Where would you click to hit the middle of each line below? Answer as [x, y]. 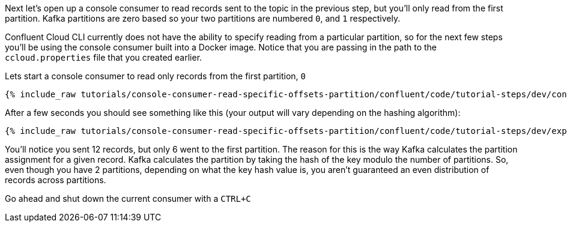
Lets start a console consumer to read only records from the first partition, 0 [156, 76]
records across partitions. [56, 180]
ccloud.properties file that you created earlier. [104, 57]
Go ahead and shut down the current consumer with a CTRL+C [128, 198]
